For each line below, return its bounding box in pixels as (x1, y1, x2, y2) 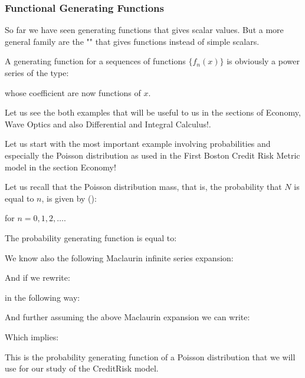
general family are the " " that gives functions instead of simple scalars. (5, 35, 260, 47)
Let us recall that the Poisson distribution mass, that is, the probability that (5, 180, 282, 193)
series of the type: (5, 67, 69, 78)
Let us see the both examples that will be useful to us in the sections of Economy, (5, 106, 301, 119)
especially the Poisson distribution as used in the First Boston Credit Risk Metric (5, 149, 300, 161)
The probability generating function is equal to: (5, 231, 177, 244)
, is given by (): (41, 192, 97, 204)
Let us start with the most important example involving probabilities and (5, 137, 271, 150)
